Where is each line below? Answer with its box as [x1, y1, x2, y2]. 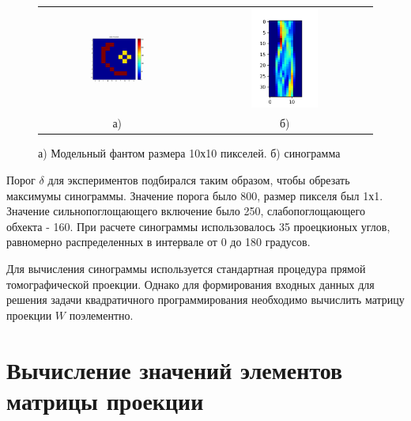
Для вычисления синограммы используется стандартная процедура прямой [6, 260, 366, 276]
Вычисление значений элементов [6, 353, 343, 385]
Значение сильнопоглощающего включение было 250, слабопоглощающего [6, 203, 365, 219]
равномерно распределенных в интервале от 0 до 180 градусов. [6, 233, 311, 250]
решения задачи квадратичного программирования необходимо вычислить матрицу [6, 291, 405, 308]
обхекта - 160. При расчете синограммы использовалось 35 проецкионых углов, [6, 218, 390, 234]
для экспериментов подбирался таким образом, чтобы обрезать [47, 172, 350, 188]
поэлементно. [69, 306, 134, 323]
